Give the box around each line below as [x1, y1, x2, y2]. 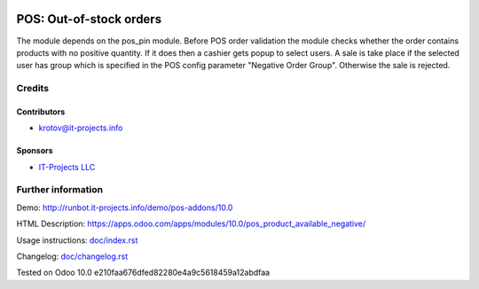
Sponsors [16, 145, 53, 156]
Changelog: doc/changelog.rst [16, 251, 129, 262]
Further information [16, 184, 104, 196]
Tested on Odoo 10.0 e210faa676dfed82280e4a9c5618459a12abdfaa [16, 267, 271, 278]
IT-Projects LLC [38, 161, 96, 172]
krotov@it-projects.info [38, 122, 123, 133]
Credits [16, 82, 49, 95]
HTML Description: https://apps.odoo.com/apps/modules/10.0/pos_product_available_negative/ [16, 218, 366, 230]
